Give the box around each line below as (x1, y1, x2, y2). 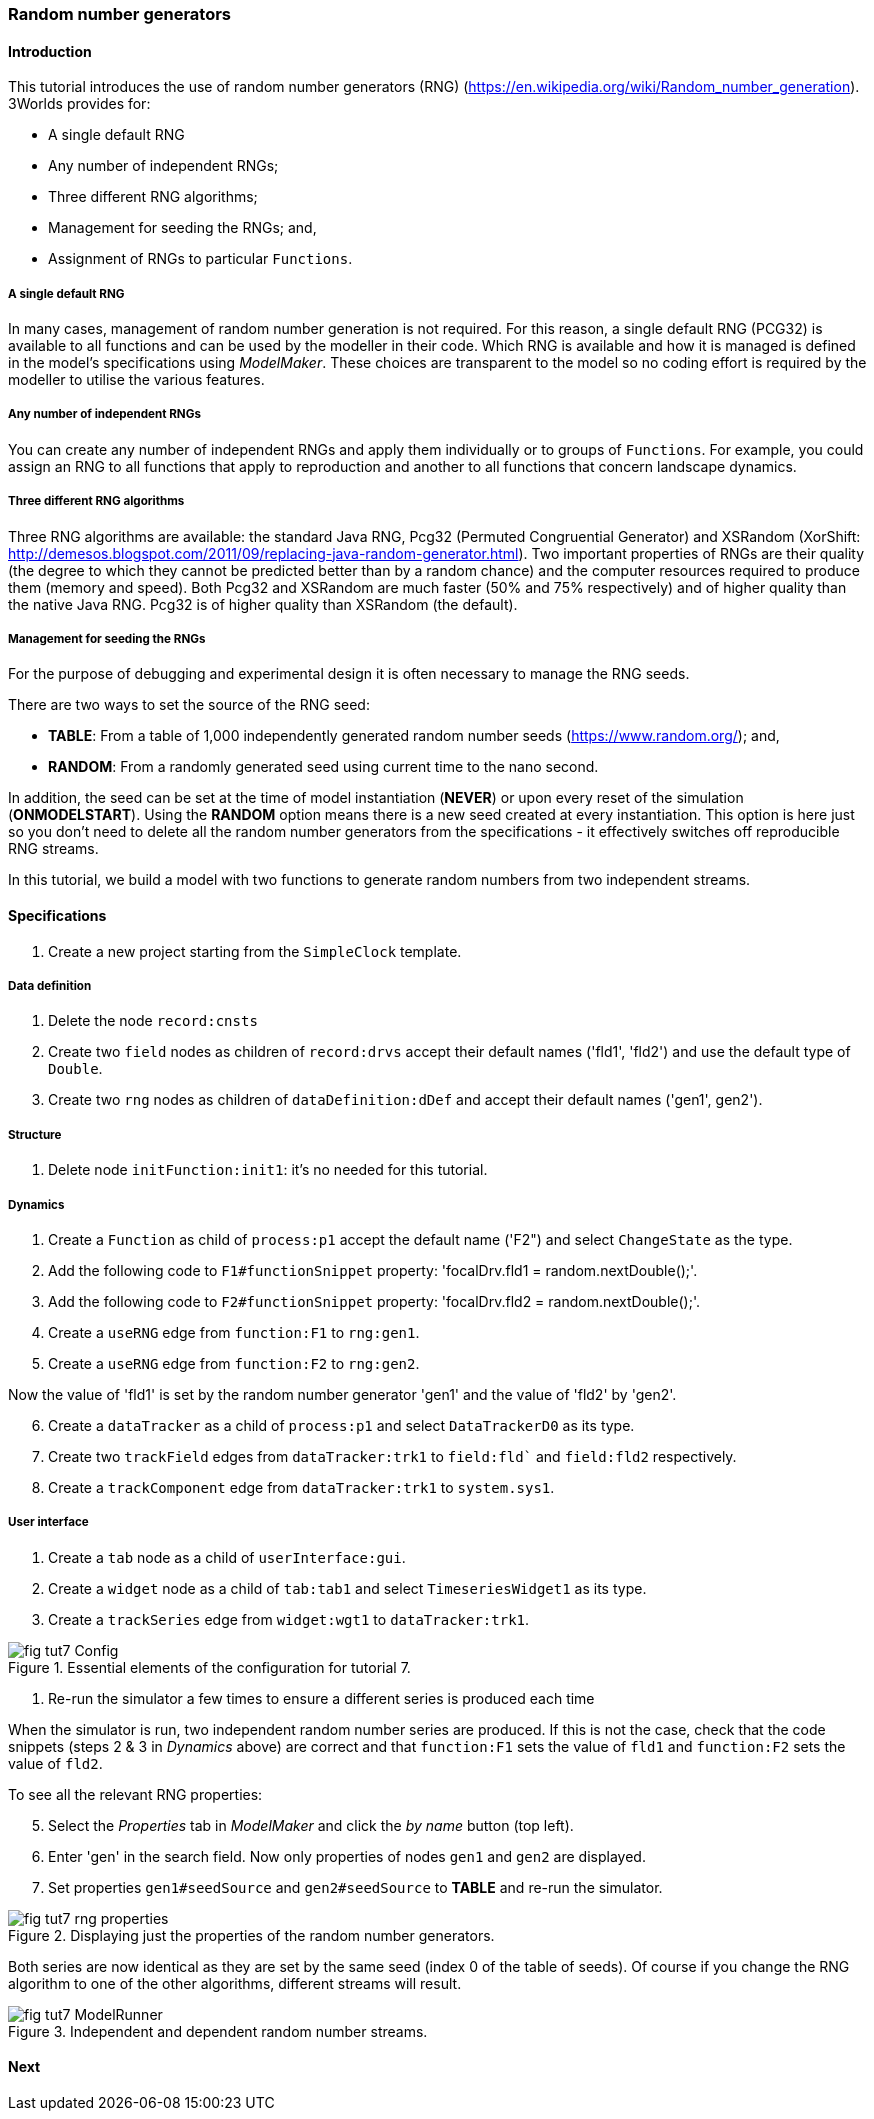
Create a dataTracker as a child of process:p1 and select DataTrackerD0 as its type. (48, 1416, 635, 1434)
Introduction (8, 42, 92, 60)
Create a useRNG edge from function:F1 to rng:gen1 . (48, 1323, 420, 1341)
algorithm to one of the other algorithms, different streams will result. (8, 1974, 462, 1992)
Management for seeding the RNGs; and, (48, 219, 317, 237)
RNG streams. (8, 840, 99, 858)
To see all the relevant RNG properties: (8, 1785, 263, 1803)
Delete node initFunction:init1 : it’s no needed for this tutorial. (48, 1161, 488, 1179)
